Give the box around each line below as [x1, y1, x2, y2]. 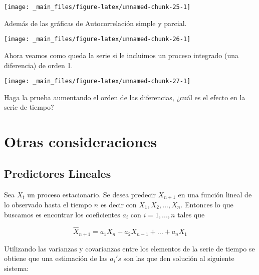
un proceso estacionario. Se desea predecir [27, 189, 156, 199]
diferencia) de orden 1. [4, 60, 73, 70]
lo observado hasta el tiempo [4, 199, 92, 209]
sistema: [4, 263, 29, 273]
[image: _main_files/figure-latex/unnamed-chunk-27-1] [4, 78, 191, 85]
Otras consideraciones [4, 131, 157, 152]
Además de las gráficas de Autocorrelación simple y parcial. [4, 18, 187, 28]
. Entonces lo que [180, 199, 233, 209]
